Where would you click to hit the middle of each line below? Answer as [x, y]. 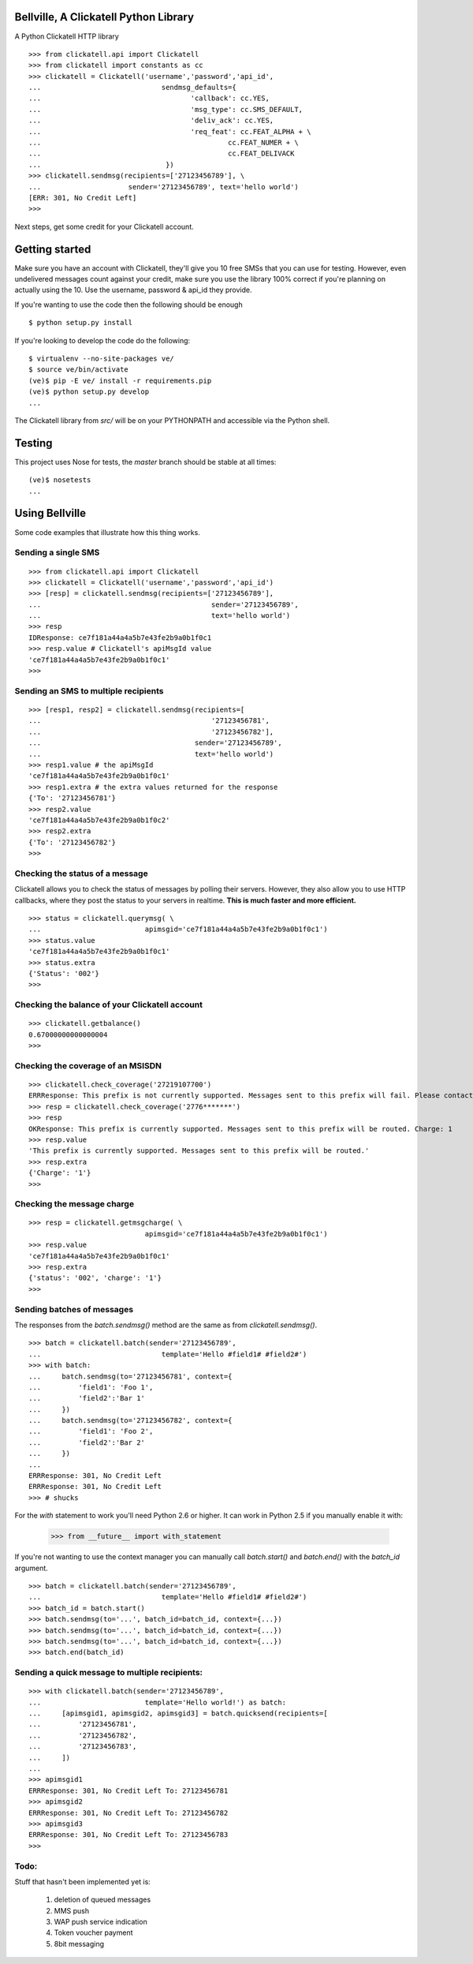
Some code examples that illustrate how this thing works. [107, 532]
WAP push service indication [101, 1922]
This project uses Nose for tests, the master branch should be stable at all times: [145, 462]
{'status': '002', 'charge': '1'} [95, 1278]
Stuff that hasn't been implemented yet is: [83, 1881]
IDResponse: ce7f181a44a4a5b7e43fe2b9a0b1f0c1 [120, 638]
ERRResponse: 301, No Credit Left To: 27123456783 [128, 1835]
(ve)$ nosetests [60, 480]
